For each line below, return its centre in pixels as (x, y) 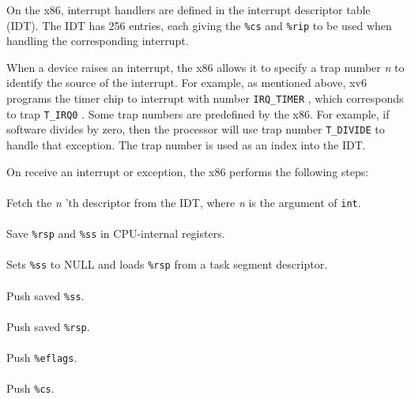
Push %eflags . (42, 358)
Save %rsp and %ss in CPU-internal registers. (116, 233)
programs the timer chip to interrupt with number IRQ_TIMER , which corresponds (205, 98)
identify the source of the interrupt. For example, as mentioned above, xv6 (187, 83)
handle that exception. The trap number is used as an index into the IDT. (186, 145)
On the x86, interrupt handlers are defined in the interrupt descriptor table (189, 9)
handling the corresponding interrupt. (98, 41)
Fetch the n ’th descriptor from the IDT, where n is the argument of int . (184, 202)
